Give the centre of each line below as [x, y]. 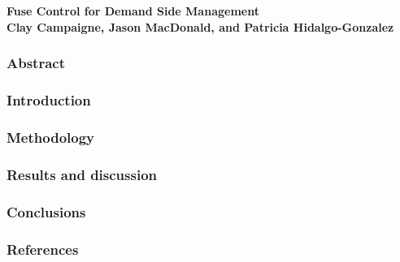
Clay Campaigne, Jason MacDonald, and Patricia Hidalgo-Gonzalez [200, 26]
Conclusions [46, 211]
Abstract [36, 63]
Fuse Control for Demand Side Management [133, 11]
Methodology [51, 137]
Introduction [49, 100]
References [43, 249]
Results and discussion [82, 174]
